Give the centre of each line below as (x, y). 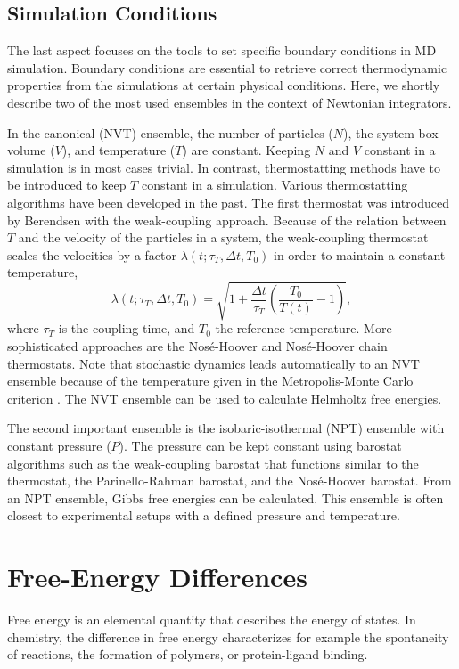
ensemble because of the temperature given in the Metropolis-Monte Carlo (210, 381)
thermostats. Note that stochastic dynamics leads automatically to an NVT (213, 363)
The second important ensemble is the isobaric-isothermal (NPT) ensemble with (226, 428)
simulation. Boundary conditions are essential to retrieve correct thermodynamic (227, 67)
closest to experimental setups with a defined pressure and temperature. (204, 515)
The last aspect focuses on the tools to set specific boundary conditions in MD (222, 50)
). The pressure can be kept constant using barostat (260, 446)
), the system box (391, 132)
